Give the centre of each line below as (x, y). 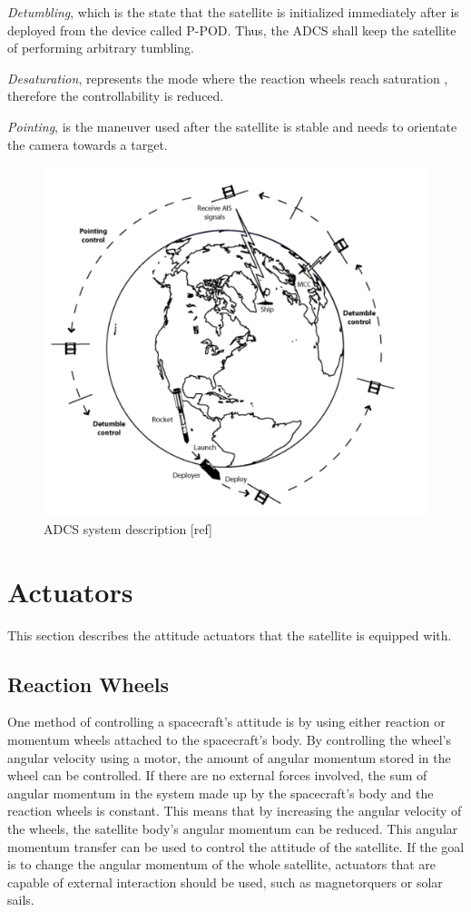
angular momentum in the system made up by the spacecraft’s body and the (221, 793)
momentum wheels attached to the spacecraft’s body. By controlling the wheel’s (229, 739)
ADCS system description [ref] (128, 528)
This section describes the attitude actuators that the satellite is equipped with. (230, 634)
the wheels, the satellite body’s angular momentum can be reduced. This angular (233, 828)
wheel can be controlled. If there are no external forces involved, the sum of (217, 775)
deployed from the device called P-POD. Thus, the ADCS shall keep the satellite (232, 30)
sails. (21, 900)
